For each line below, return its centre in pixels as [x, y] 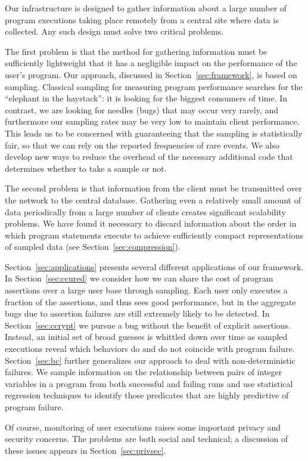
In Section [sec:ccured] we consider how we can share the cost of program [139, 278]
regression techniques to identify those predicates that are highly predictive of [147, 395]
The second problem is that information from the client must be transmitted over [154, 188]
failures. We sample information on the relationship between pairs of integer [144, 372]
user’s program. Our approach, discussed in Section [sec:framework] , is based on [151, 74]
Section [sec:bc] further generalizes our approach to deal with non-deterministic [150, 360]
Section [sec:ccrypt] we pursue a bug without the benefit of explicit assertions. [148, 325]
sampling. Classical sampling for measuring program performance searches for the [154, 86]
